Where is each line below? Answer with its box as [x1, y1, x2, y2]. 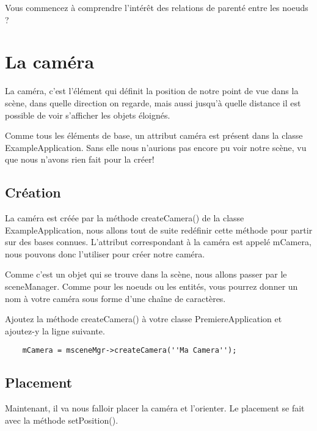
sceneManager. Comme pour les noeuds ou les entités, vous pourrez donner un [5, 280, 298, 293]
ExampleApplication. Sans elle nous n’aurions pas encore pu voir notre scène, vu [5, 141, 307, 153]
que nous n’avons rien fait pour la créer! [5, 153, 155, 166]
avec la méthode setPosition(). [5, 413, 118, 426]
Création [5, 183, 61, 202]
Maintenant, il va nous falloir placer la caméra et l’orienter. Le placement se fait [5, 402, 305, 414]
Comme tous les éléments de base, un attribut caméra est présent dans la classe [5, 129, 303, 142]
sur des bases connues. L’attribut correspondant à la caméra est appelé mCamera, [5, 235, 312, 248]
